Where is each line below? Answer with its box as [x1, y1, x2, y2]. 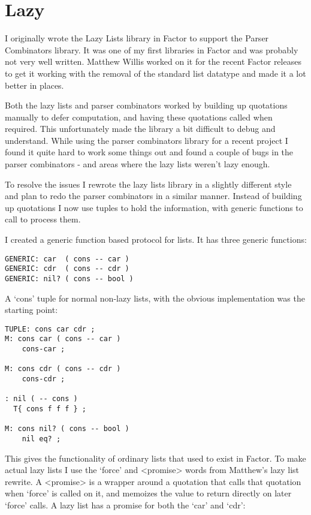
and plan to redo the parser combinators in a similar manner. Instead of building [5, 189, 302, 202]
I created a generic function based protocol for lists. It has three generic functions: [5, 233, 307, 246]
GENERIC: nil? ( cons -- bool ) [5, 274, 134, 283]
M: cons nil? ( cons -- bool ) [5, 424, 129, 433]
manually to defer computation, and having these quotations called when [5, 110, 273, 123]
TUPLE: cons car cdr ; [5, 324, 95, 333]
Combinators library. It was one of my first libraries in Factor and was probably [5, 43, 298, 56]
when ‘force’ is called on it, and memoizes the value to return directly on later [5, 487, 292, 499]
